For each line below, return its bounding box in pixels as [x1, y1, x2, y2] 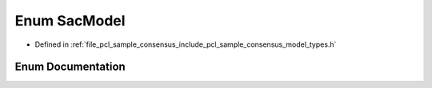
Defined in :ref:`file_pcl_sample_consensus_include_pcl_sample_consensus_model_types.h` [34, 40, 337, 49]
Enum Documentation [14, 60, 126, 74]
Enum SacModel [14, 12, 126, 29]
